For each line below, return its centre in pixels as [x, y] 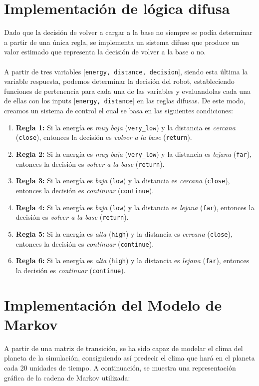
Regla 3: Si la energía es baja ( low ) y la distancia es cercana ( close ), [123, 181]
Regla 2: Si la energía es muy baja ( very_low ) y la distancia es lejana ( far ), [133, 154]
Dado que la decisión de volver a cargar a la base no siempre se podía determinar [128, 32]
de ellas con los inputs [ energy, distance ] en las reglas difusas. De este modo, [125, 101]
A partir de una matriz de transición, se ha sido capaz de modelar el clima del [124, 348]
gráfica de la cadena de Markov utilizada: [67, 377]
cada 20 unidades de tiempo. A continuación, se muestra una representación [120, 367]
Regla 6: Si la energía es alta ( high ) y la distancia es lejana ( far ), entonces [132, 260]
